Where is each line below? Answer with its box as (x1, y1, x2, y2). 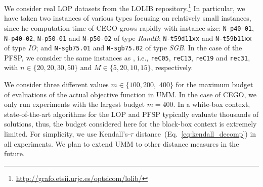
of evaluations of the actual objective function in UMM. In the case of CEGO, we (4, 89, 256, 99)
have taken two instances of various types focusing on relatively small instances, (4, 13, 251, 23)
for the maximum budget (176, 79, 253, 90)
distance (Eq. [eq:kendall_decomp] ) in (136, 129, 256, 139)
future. (4, 148, 25, 159)
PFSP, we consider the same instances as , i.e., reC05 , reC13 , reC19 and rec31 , (4, 52, 250, 63)
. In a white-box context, (173, 99, 250, 109)
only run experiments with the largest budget (4, 99, 145, 109)
